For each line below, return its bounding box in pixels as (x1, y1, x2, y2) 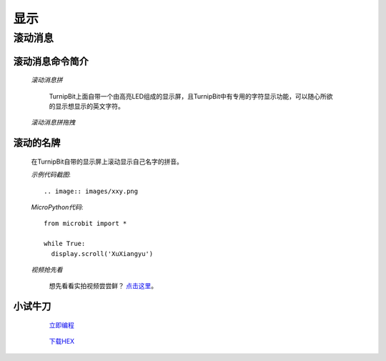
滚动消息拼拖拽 (31, 118, 75, 127)
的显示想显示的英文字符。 (49, 102, 124, 110)
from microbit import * (44, 219, 127, 228)
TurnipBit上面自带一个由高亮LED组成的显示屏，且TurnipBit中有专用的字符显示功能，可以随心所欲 (49, 92, 333, 100)
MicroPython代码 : (31, 202, 84, 211)
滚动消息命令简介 (13, 55, 89, 67)
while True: (44, 239, 86, 248)
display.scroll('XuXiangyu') (51, 249, 154, 257)
